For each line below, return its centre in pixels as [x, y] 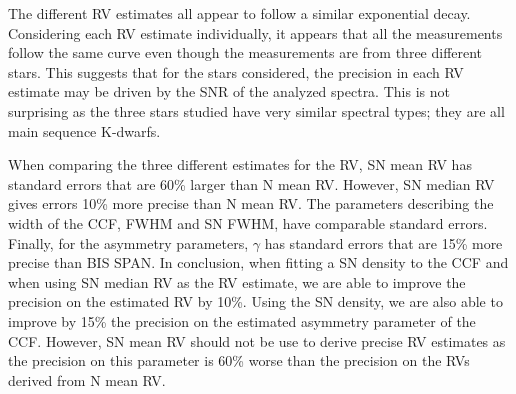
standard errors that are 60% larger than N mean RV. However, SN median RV [251, 183]
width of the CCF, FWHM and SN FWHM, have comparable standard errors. [248, 222]
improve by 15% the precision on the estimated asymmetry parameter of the [242, 320]
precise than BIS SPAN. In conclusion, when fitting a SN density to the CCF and [258, 262]
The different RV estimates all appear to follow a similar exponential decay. [239, 13]
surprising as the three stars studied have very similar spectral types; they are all [256, 110]
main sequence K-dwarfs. [84, 130]
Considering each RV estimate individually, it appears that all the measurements [255, 32]
